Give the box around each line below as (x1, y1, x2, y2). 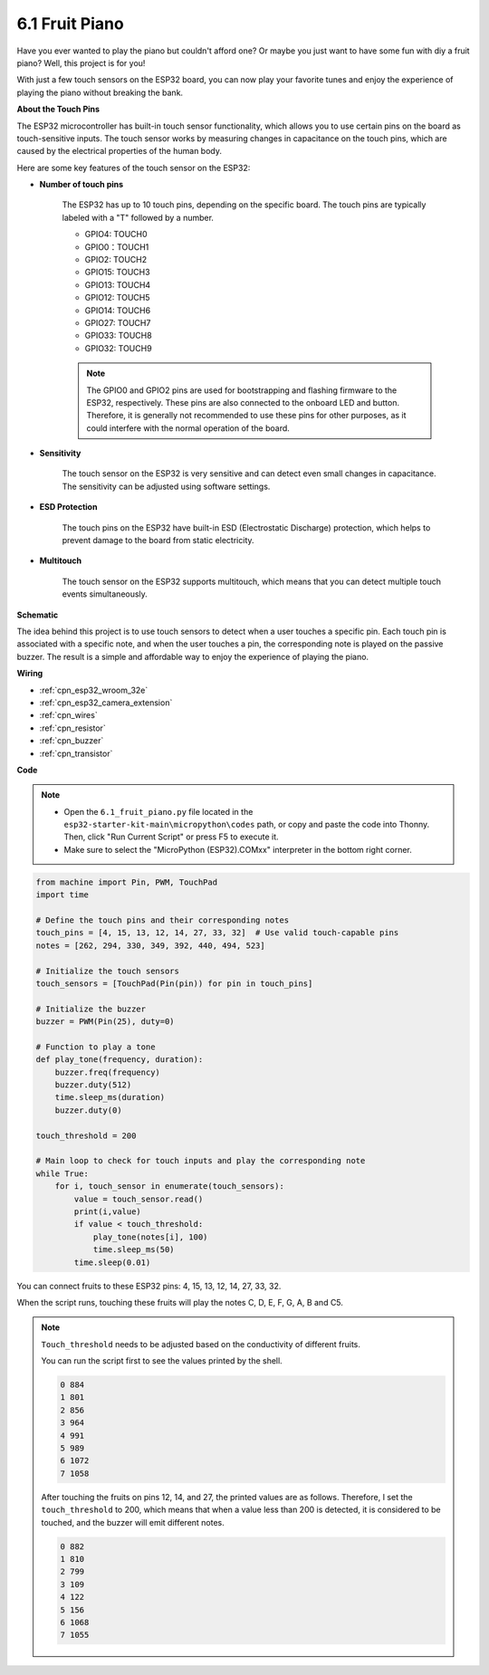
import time (35, 890, 90, 900)
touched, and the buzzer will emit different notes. (41, 1517, 225, 1527)
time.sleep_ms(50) (92, 1245, 176, 1255)
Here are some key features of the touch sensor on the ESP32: (16, 162, 251, 173)
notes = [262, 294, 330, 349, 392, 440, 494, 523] (35, 940, 266, 951)
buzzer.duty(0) (54, 1105, 122, 1115)
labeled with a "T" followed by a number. (62, 212, 215, 223)
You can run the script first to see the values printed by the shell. (41, 1355, 283, 1366)
